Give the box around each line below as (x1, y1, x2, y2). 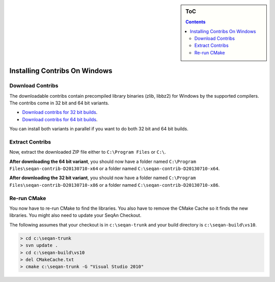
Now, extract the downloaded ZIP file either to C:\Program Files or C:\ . (9, 149, 167, 155)
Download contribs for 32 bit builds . (22, 109, 98, 116)
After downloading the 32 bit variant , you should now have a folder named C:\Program (9, 175, 196, 181)
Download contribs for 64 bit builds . (22, 116, 98, 122)
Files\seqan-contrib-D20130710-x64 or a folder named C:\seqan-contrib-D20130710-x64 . (9, 165, 220, 172)
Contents (185, 19, 206, 25)
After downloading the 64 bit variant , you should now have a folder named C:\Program (9, 158, 196, 164)
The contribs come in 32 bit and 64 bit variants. (9, 100, 109, 106)
